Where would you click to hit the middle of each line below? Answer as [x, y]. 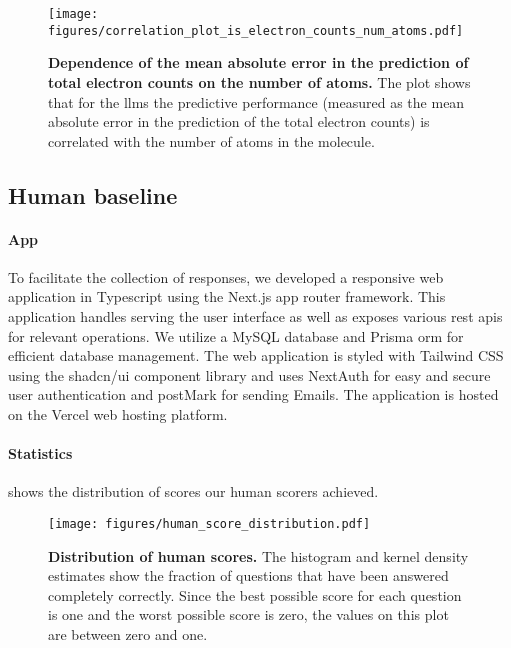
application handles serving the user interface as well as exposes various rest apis [255, 316]
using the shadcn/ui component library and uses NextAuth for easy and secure [249, 374]
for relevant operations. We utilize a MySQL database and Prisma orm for [236, 335]
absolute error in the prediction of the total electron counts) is [239, 121]
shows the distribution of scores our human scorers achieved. [193, 491]
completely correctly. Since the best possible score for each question [255, 594]
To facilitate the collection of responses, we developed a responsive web [226, 276]
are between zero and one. [128, 634]
